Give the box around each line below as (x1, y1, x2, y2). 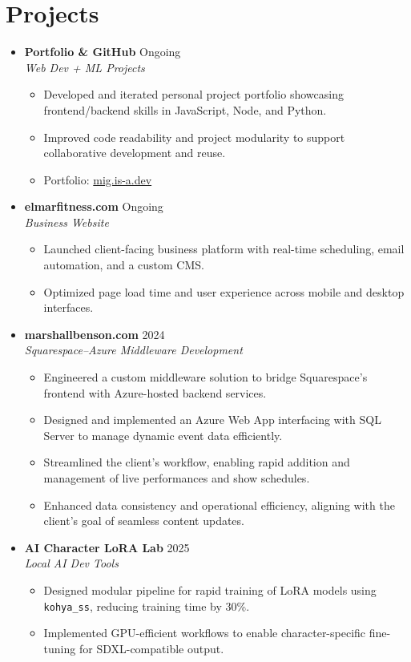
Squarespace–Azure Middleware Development (24, 341, 243, 358)
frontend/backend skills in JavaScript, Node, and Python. (43, 101, 327, 118)
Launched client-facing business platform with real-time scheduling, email (43, 240, 405, 257)
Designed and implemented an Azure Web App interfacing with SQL (43, 411, 381, 428)
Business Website (24, 213, 109, 230)
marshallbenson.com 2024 (24, 325, 165, 342)
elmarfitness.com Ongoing (24, 198, 163, 215)
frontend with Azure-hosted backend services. (43, 384, 267, 401)
